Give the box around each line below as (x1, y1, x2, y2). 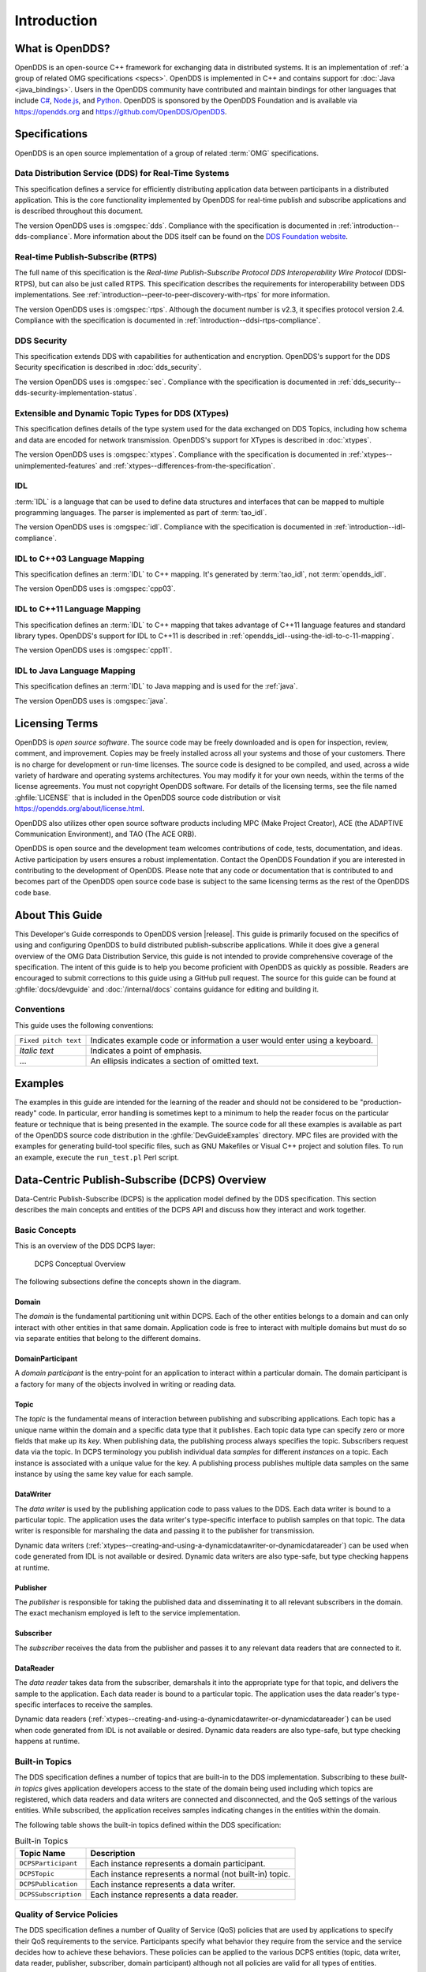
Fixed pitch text (19, 1036, 82, 1044)
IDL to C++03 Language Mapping (14, 553, 145, 564)
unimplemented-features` (14, 461, 98, 470)
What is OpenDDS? (14, 42, 110, 55)
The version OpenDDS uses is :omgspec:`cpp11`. (14, 645, 173, 655)
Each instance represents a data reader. (90, 1889, 238, 1900)
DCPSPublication (19, 1880, 78, 1888)
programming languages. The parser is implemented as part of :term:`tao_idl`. (14, 508, 267, 517)
